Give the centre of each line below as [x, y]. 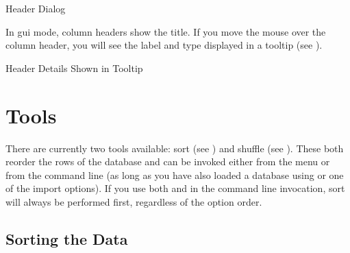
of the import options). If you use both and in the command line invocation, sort [175, 188]
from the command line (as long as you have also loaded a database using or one [175, 174]
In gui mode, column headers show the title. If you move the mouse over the [166, 31]
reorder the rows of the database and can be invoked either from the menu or [168, 161]
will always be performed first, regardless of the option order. [134, 201]
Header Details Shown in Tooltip [74, 68]
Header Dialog [36, 8]
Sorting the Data [67, 238]
